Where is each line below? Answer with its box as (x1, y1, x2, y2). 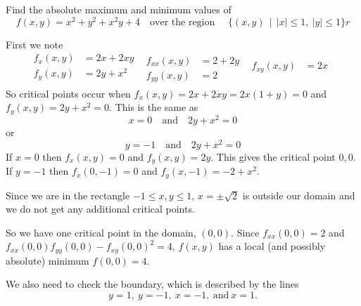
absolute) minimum (6, 253, 89, 267)
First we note (6, 36, 63, 51)
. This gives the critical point (210, 149, 336, 164)
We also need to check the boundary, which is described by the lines (6, 277, 299, 291)
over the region (150, 17, 215, 27)
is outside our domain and (242, 187, 355, 202)
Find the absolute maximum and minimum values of (6, 2, 232, 16)
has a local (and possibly (218, 239, 326, 253)
